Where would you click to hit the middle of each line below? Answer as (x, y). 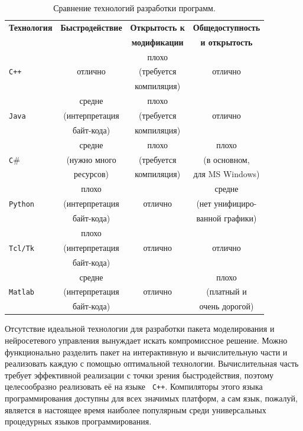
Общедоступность (227, 27)
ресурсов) (91, 174)
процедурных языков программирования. (78, 421)
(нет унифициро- (227, 203)
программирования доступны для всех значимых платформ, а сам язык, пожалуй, (151, 398)
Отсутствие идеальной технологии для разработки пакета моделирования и (140, 329)
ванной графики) (227, 218)
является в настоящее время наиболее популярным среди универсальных (136, 409)
